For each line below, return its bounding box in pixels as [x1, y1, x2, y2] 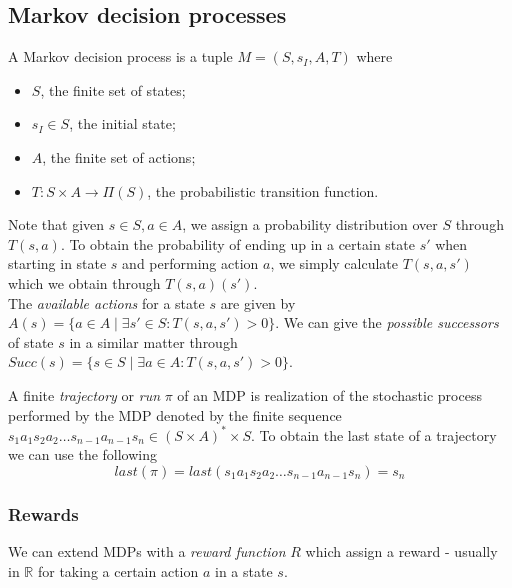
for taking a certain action [37, 560, 199, 581]
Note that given [8, 214, 105, 235]
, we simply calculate [270, 253, 399, 274]
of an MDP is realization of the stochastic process [177, 384, 482, 405]
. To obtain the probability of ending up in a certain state [60, 233, 415, 254]
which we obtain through [8, 272, 161, 293]
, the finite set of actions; [42, 146, 196, 167]
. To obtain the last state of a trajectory [251, 424, 497, 445]
